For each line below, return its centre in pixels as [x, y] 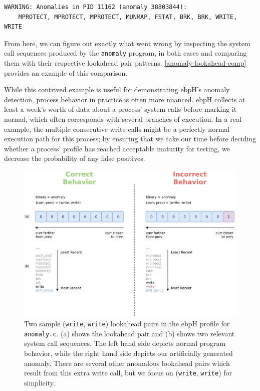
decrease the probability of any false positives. [75, 158]
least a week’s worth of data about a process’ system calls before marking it [120, 109]
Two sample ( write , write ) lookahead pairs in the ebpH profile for [127, 324]
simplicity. [40, 382]
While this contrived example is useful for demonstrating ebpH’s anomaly [117, 89]
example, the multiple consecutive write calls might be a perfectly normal [117, 129]
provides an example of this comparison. [66, 72]
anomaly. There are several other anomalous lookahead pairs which [127, 363]
